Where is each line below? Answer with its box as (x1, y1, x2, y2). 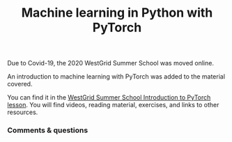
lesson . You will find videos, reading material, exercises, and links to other (7, 101, 219, 109)
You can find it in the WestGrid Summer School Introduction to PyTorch (7, 93, 211, 102)
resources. (7, 108, 38, 116)
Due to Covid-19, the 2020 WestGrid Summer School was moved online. (7, 59, 215, 68)
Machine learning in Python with (21, 5, 213, 21)
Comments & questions (7, 125, 88, 135)
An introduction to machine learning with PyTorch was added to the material (7, 72, 225, 81)
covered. (7, 80, 33, 88)
